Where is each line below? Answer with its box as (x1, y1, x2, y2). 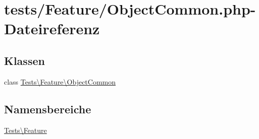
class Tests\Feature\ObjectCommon (4, 76, 116, 87)
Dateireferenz (4, 18, 100, 39)
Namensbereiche (4, 101, 91, 116)
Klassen (4, 52, 45, 68)
